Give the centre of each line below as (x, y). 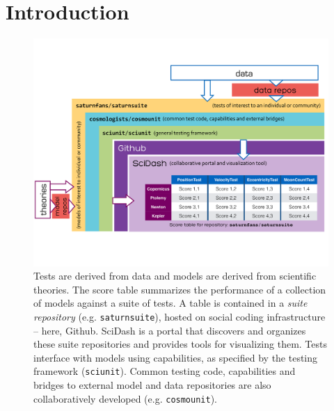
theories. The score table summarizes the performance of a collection (180, 289)
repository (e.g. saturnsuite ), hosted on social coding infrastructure (180, 317)
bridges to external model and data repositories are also (152, 385)
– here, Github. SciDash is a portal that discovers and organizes (170, 330)
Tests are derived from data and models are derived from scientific (175, 276)
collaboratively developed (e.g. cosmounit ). (125, 398)
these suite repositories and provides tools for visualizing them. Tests (181, 344)
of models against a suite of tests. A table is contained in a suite (170, 303)
